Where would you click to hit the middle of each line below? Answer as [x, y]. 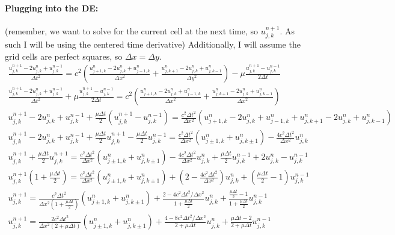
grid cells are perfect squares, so [64, 56]
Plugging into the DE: [52, 8]
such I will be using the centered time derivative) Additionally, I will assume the [153, 44]
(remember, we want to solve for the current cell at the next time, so [132, 30]
